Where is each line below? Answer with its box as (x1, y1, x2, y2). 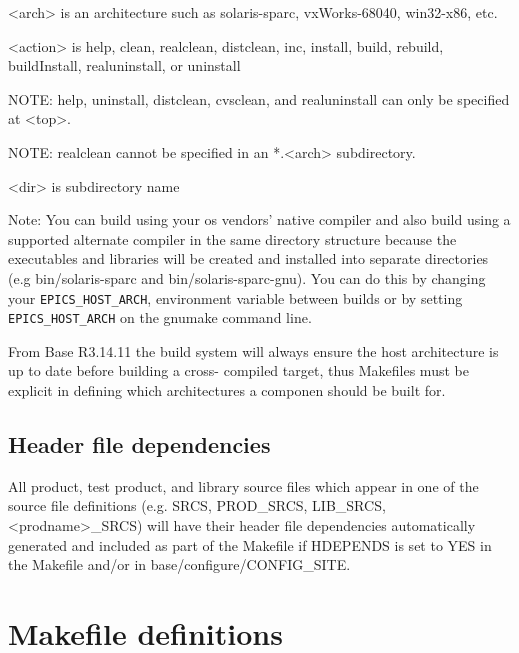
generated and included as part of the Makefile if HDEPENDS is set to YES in (8, 534, 492, 555)
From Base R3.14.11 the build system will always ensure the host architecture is (8, 340, 499, 361)
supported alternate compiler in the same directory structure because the (8, 228, 457, 249)
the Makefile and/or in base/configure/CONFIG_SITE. (8, 554, 351, 575)
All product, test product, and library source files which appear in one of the (8, 475, 479, 496)
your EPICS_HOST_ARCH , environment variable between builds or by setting (8, 287, 463, 308)
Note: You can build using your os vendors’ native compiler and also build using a (8, 209, 511, 230)
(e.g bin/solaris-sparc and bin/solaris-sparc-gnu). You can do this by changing (8, 267, 486, 288)
